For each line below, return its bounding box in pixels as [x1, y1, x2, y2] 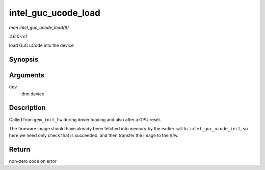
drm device [21, 91, 45, 97]
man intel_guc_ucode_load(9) [9, 25, 69, 30]
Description [9, 104, 46, 112]
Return [9, 145, 30, 154]
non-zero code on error [9, 158, 57, 164]
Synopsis [9, 56, 39, 64]
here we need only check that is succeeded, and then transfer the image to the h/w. [9, 133, 179, 139]
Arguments [9, 71, 45, 80]
